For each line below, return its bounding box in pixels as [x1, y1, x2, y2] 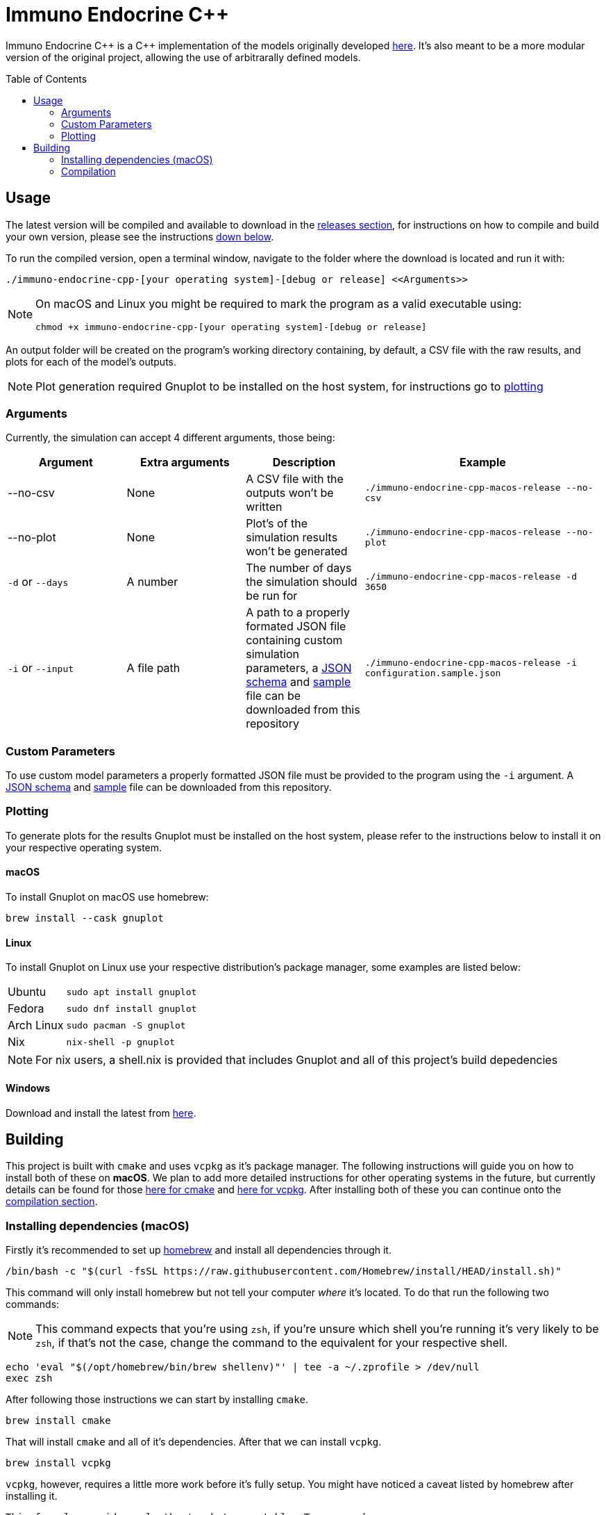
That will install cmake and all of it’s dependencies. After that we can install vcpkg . [6, 1436, 382, 1448]
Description [272, 455, 336, 470]
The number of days [246, 561, 352, 575]
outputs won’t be [246, 486, 334, 500]
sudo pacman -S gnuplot [66, 1019, 186, 1031]
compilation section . [6, 1195, 98, 1208]
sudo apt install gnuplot [66, 986, 197, 997]
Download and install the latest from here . [6, 1106, 196, 1119]
